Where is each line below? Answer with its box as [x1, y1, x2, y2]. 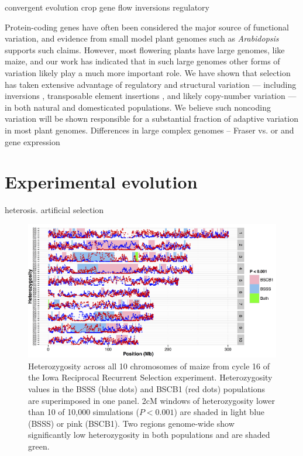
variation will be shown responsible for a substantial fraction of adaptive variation [5, 112, 298, 125]
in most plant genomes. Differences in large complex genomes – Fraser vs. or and [5, 124, 294, 136]
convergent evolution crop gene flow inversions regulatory [5, 1, 209, 13]
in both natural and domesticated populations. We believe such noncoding [5, 101, 271, 113]
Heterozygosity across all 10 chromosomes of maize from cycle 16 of [28, 359, 270, 372]
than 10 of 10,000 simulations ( [28, 406, 139, 418]
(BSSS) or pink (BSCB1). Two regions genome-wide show [28, 417, 235, 429]
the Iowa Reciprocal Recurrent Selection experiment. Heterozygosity [28, 371, 273, 383]
